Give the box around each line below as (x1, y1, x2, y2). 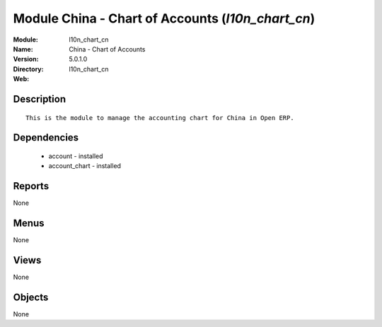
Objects (13, 291, 49, 303)
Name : (13, 44, 33, 53)
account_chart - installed (48, 162, 122, 170)
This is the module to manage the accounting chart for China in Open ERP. (25, 114, 294, 121)
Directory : (13, 64, 44, 73)
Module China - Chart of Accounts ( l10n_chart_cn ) (13, 11, 316, 26)
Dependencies (13, 131, 79, 144)
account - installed (48, 152, 103, 160)
